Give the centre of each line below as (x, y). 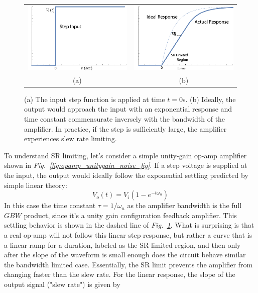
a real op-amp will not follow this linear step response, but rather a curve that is (128, 234)
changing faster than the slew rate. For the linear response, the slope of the (120, 274)
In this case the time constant (50, 205)
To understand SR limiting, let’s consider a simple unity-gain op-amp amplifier (125, 155)
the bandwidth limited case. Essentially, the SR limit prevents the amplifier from (128, 264)
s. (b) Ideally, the (209, 99)
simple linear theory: (36, 185)
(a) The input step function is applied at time (95, 99)
